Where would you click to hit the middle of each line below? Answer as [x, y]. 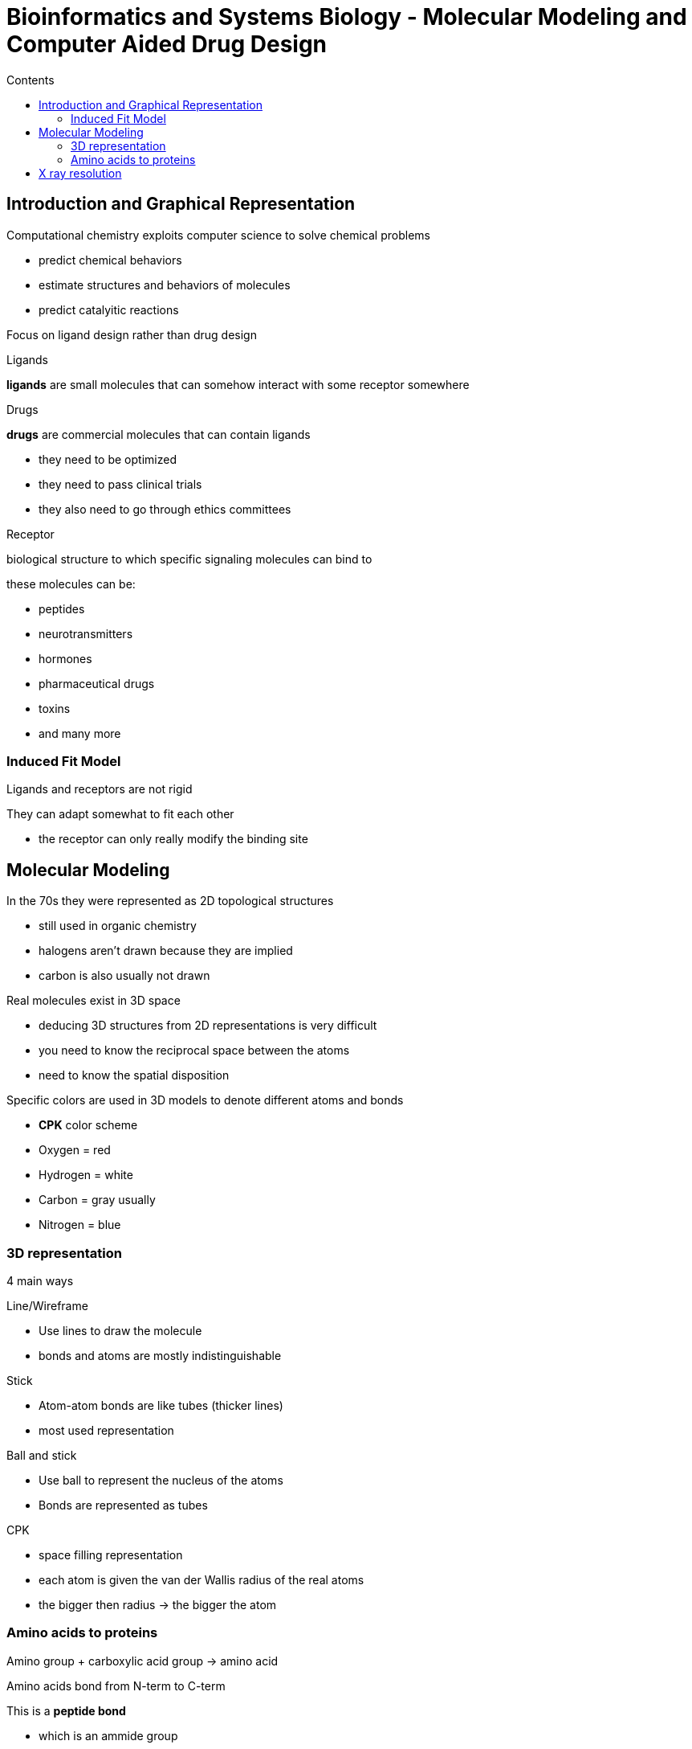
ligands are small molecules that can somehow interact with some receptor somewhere [238, 384]
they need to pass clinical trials [120, 484]
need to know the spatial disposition [134, 1075]
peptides [62, 608]
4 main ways [40, 1280]
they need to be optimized [108, 459]
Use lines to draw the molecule [120, 1330]
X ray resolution [80, 173]
